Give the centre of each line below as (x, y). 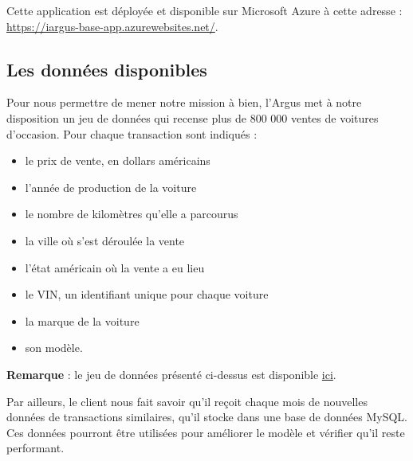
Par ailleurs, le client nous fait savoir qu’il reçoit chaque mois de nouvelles (187, 401)
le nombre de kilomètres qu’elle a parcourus (132, 214)
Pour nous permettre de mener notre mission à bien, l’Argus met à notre (184, 102)
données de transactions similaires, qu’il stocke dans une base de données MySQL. (207, 417)
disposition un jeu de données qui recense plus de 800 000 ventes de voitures (193, 117)
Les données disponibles (107, 69)
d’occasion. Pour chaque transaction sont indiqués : (132, 133)
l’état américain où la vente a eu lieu (115, 267)
